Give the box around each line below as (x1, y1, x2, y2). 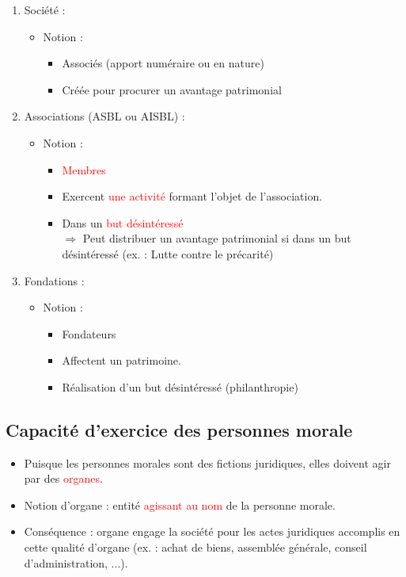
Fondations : (24, 272, 85, 288)
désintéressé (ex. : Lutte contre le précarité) (62, 245, 274, 262)
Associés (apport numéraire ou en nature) (62, 55, 264, 71)
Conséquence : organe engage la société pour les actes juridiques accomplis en (24, 523, 400, 540)
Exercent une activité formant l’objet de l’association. (62, 188, 323, 204)
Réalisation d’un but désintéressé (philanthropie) (62, 378, 298, 395)
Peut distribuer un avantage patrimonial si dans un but (82, 230, 351, 246)
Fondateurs (62, 325, 116, 342)
